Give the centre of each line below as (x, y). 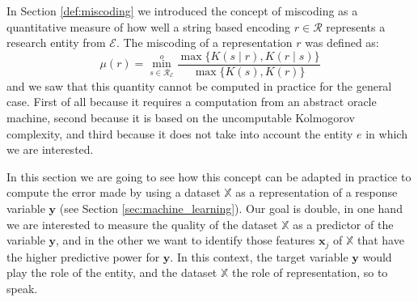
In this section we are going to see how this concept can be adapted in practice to (209, 176)
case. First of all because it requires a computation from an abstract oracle (192, 102)
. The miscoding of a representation (204, 43)
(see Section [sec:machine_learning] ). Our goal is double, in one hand (231, 208)
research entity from (56, 43)
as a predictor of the (343, 224)
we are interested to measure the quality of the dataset (142, 224)
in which (386, 133)
